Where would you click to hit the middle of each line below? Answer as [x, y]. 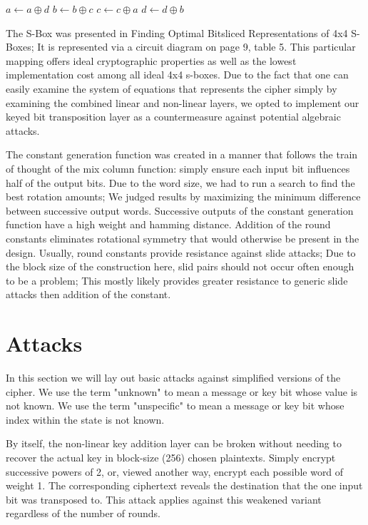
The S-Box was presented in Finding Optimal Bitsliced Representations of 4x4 [177, 32]
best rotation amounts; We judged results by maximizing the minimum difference [183, 197]
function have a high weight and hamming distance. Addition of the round [168, 224]
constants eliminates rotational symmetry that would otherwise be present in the [183, 238]
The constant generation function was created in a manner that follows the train [182, 154]
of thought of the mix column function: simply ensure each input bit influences [178, 168]
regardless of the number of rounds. [83, 513]
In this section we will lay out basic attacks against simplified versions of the [173, 377]
